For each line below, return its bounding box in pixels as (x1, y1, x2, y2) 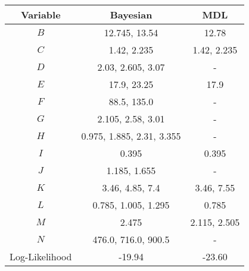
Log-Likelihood (10, 250, 72, 263)
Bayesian (110, 8, 152, 21)
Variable (20, 8, 61, 21)
